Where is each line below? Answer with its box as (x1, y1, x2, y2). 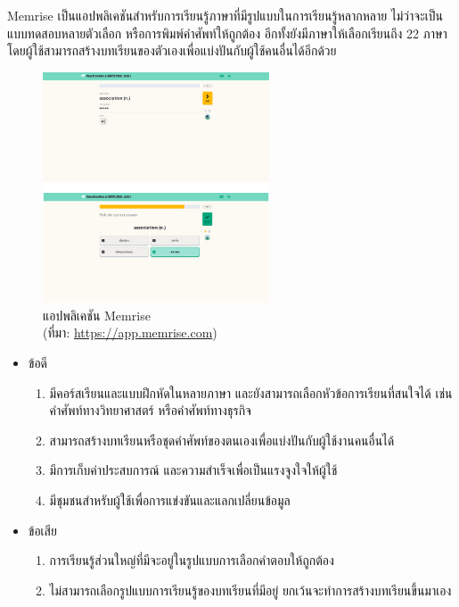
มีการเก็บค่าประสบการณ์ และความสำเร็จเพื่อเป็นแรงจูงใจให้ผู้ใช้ (49, 461, 338, 479)
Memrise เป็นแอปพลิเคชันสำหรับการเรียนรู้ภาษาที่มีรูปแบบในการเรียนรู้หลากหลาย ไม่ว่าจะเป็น (7, 6, 443, 24)
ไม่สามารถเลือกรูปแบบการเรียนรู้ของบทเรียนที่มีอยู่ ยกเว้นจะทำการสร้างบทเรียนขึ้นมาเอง (49, 580, 452, 599)
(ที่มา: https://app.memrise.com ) (43, 323, 217, 342)
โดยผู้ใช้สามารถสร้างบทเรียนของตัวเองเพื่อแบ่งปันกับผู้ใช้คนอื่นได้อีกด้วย (7, 41, 337, 60)
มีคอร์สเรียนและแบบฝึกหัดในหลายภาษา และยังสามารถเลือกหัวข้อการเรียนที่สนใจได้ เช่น (49, 383, 453, 402)
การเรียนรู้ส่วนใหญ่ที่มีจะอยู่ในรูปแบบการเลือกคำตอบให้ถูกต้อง (49, 551, 334, 570)
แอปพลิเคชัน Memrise (43, 305, 151, 324)
